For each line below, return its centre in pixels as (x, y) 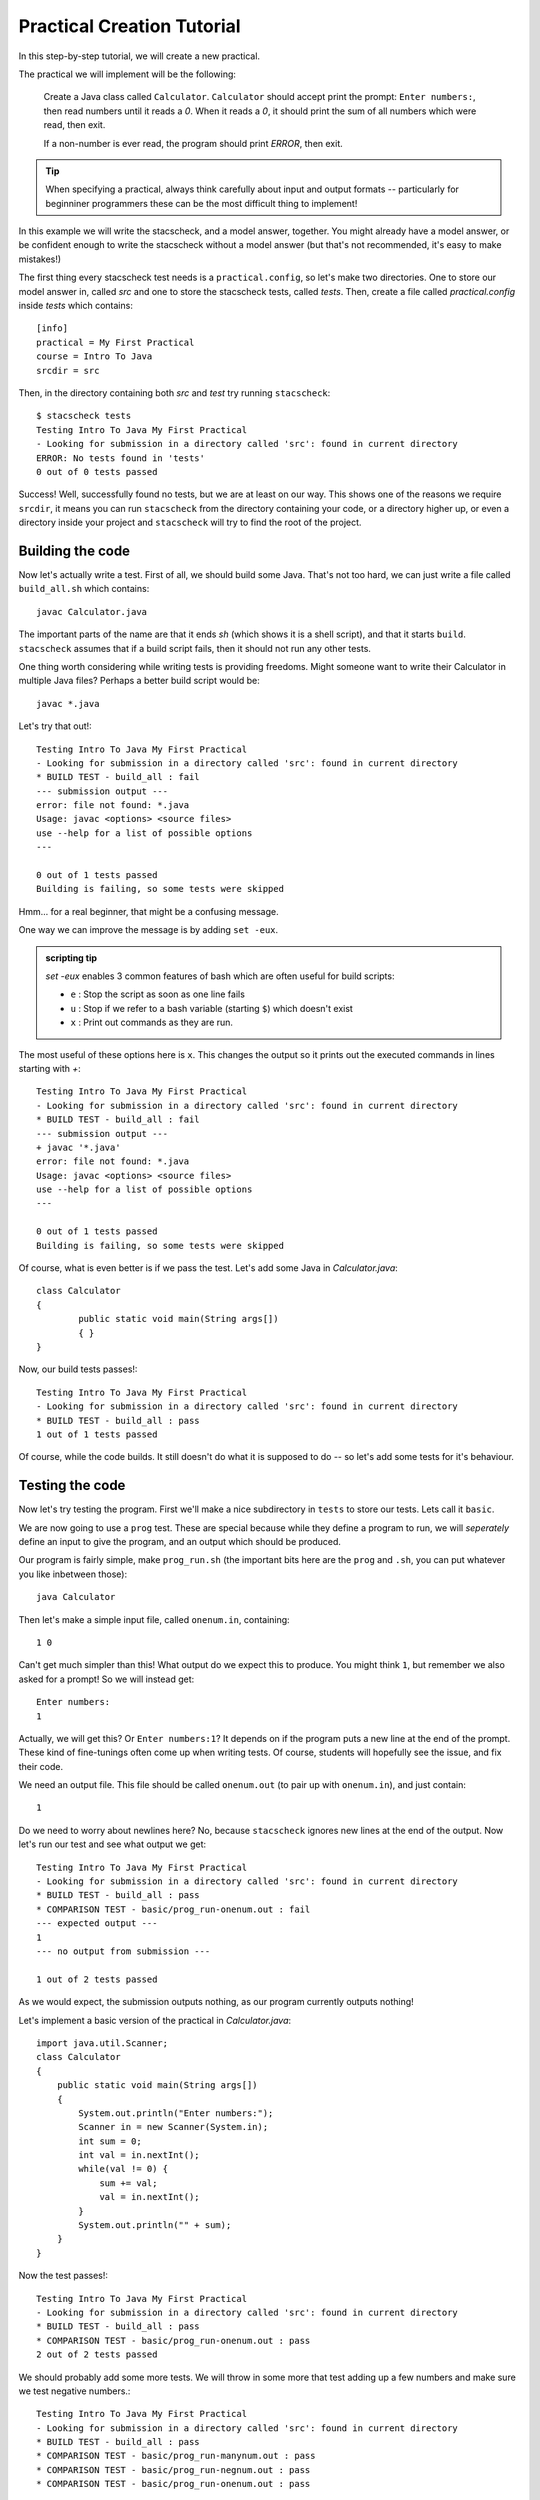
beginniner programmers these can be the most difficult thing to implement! (201, 203)
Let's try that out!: (55, 726)
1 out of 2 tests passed (97, 1979)
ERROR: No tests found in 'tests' (120, 458)
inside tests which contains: (76, 306)
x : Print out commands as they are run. (152, 1022)
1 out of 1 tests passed (97, 1434)
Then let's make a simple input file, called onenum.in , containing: (154, 1619)
